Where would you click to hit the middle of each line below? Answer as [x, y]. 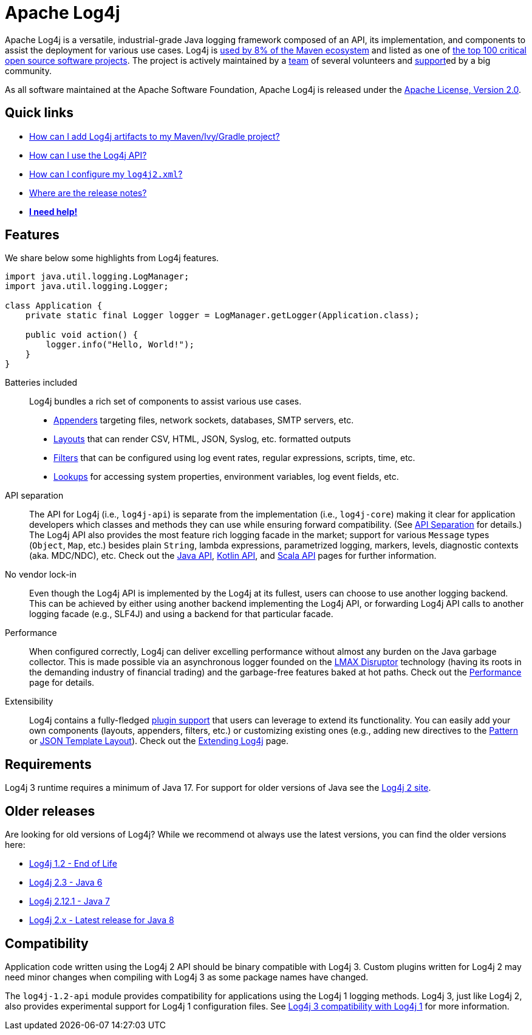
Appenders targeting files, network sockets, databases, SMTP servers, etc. [204, 420]
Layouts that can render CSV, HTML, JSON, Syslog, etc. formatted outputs [202, 439]
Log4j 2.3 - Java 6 [66, 883]
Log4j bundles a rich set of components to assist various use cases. [165, 401]
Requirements [48, 764]
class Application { [54, 306]
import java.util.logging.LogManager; [97, 277]
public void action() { [82, 335]
